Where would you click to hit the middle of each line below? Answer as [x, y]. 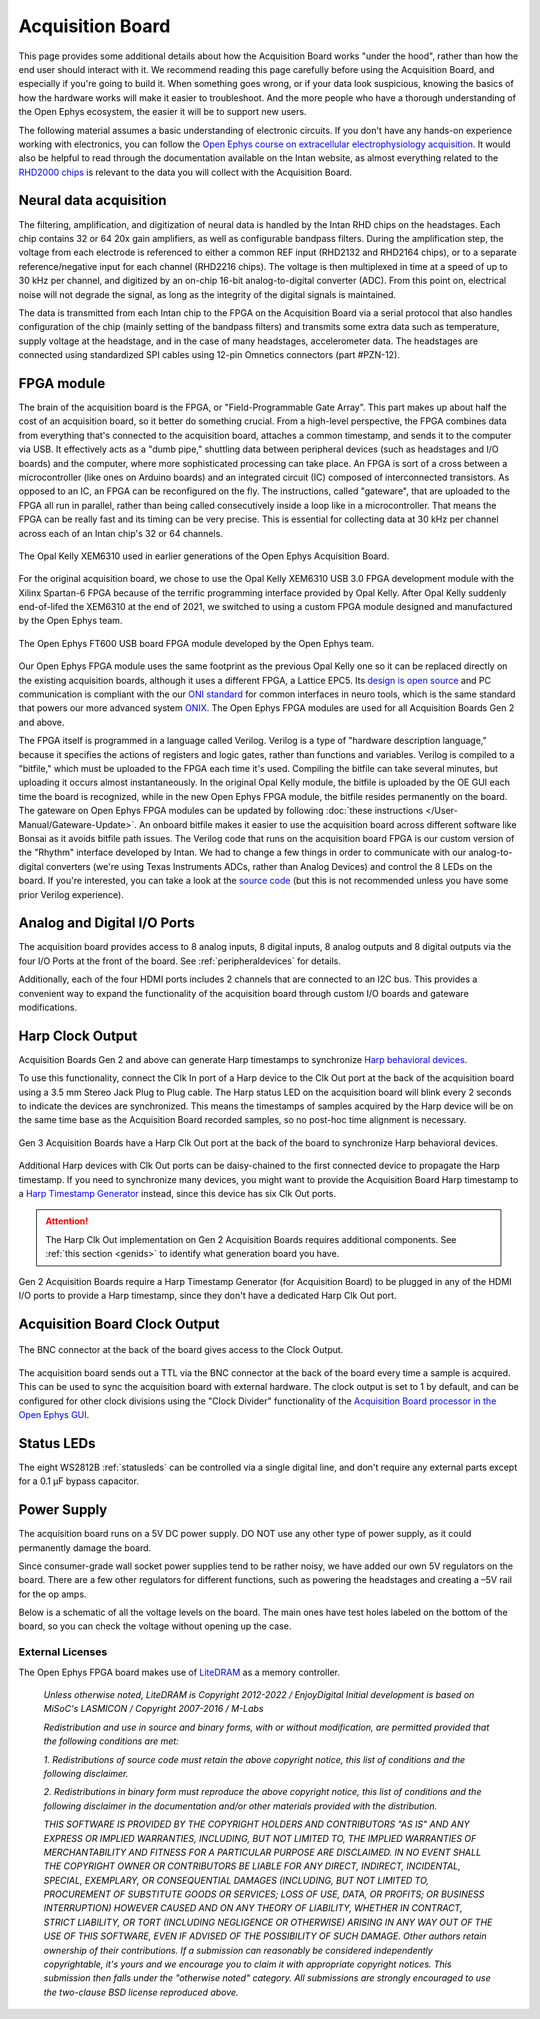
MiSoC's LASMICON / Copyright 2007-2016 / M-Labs [153, 1709]
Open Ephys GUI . [54, 1414]
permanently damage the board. [85, 1547]
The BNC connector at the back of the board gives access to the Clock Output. [181, 1350]
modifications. [48, 1007]
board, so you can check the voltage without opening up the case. [155, 1626]
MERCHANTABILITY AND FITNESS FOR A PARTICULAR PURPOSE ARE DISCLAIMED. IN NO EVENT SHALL [262, 1852]
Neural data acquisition [92, 200]
